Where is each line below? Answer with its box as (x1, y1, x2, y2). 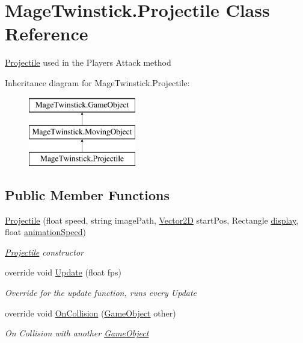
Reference (5, 21, 88, 46)
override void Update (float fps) (5, 266, 121, 278)
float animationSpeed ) (5, 225, 86, 238)
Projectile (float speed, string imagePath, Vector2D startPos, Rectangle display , (5, 213, 299, 226)
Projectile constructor (5, 245, 84, 258)
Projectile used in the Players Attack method (5, 56, 171, 69)
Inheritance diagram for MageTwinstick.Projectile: (5, 76, 190, 89)
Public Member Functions (5, 185, 170, 204)
